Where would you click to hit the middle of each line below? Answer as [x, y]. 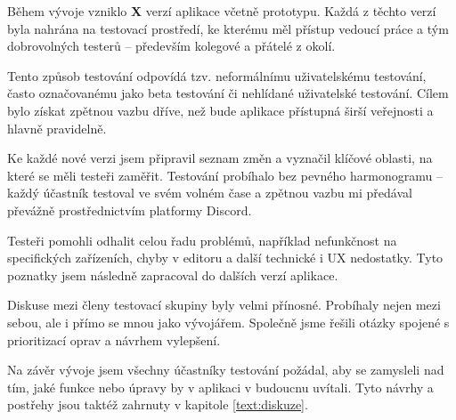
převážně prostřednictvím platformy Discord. [130, 210]
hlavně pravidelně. [57, 128]
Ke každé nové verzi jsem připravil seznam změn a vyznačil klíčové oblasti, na [220, 158]
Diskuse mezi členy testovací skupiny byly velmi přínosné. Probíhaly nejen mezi [224, 305]
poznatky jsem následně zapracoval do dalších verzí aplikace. [173, 275]
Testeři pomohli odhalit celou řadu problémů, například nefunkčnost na [202, 240]
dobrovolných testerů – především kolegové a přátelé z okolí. [171, 46]
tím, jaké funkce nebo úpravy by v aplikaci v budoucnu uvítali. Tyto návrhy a [220, 387]
